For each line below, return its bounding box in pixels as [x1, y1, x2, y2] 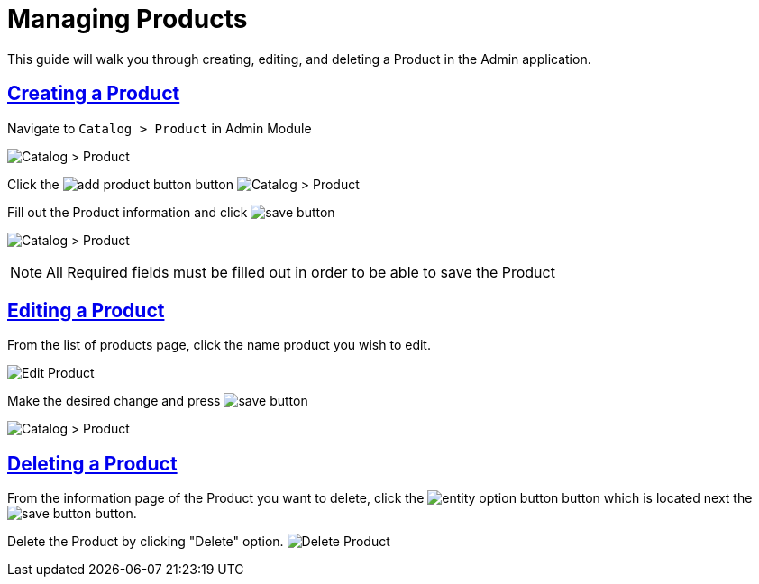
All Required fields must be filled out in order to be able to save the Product [46, 262, 555, 281]
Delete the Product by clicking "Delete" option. [7, 534, 284, 550]
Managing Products [7, 4, 248, 34]
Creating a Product [7, 82, 180, 105]
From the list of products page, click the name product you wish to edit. [7, 337, 431, 353]
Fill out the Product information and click [7, 204, 248, 220]
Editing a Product [7, 299, 165, 323]
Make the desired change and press [7, 393, 221, 409]
